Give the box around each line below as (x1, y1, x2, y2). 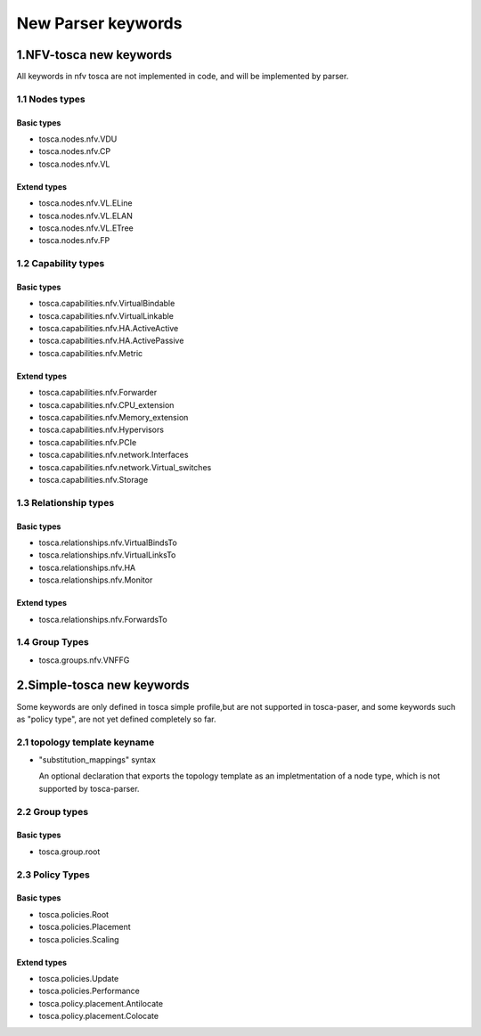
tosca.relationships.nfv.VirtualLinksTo (38, 550, 176, 560)
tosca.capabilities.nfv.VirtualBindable (38, 298, 175, 309)
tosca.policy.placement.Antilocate (38, 998, 164, 1008)
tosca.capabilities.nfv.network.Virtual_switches (38, 461, 212, 472)
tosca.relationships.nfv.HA (38, 562, 136, 573)
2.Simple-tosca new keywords (16, 678, 191, 693)
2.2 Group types (16, 805, 89, 818)
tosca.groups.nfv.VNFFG (38, 655, 130, 665)
